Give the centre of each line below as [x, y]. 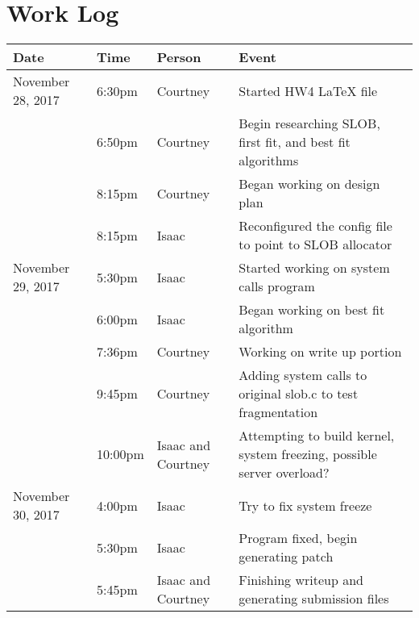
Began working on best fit [312, 310]
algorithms [269, 161]
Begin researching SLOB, [309, 123]
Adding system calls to [303, 375]
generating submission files [314, 599]
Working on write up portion [320, 352]
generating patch [286, 557]
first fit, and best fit [295, 142]
